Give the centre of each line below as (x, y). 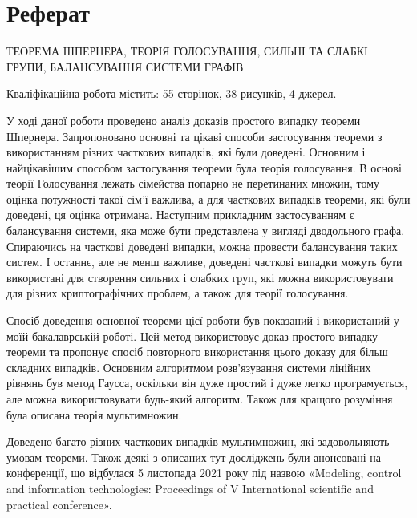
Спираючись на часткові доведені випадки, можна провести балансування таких (202, 246)
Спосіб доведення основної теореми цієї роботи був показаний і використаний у (203, 320)
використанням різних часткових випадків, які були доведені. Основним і (186, 152)
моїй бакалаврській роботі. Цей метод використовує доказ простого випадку (192, 336)
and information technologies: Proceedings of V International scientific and (190, 488)
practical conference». (59, 504)
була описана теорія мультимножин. (94, 414)
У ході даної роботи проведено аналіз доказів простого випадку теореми (184, 120)
